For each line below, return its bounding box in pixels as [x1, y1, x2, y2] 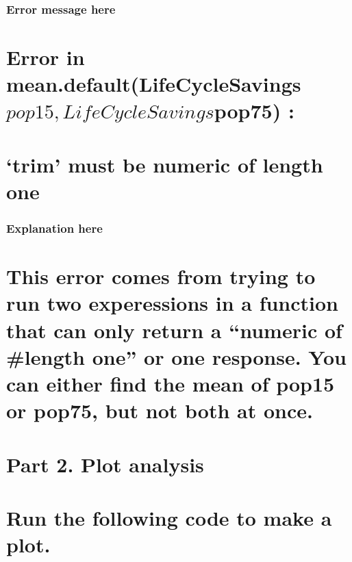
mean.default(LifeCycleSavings [6, 70, 301, 98]
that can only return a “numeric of [6, 316, 342, 344]
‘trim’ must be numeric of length [6, 150, 323, 178]
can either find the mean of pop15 [6, 369, 335, 397]
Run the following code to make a [6, 503, 332, 531]
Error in [6, 43, 85, 71]
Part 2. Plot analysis [6, 450, 204, 478]
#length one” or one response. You [6, 342, 347, 370]
